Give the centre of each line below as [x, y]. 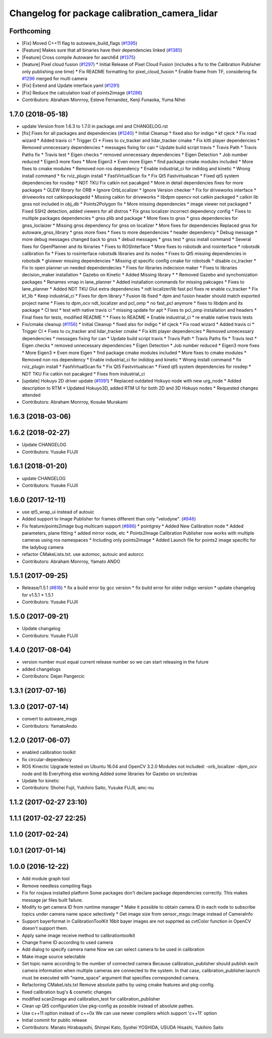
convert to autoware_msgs [50, 719]
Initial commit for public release [55, 1020]
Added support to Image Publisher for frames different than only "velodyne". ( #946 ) [109, 519]
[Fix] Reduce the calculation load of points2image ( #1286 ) [82, 92]
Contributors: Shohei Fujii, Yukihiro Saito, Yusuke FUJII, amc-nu [88, 788]
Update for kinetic [41, 781]
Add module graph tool [46, 879]
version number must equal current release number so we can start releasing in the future [115, 662]
